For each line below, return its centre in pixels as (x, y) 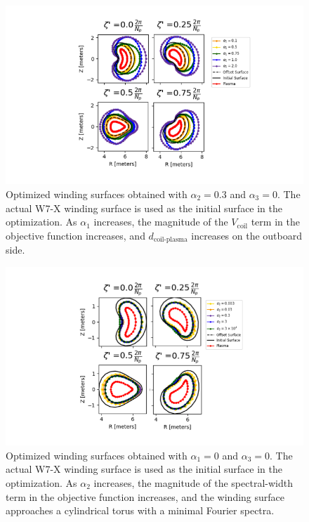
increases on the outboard (247, 235)
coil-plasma (170, 240)
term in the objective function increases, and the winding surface (145, 496)
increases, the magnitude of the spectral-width (193, 482)
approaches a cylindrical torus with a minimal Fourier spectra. (140, 510)
